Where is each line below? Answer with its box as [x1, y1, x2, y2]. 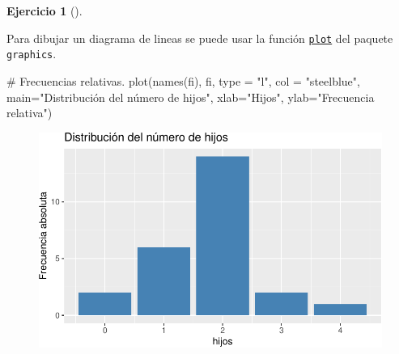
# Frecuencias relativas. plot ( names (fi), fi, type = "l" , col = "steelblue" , [6, 72, 360, 89]
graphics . [6, 45, 57, 62]
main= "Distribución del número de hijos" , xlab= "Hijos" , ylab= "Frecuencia [6, 88, 375, 105]
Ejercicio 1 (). [6, 2, 83, 19]
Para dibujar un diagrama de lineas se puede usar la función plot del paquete [6, 29, 393, 46]
